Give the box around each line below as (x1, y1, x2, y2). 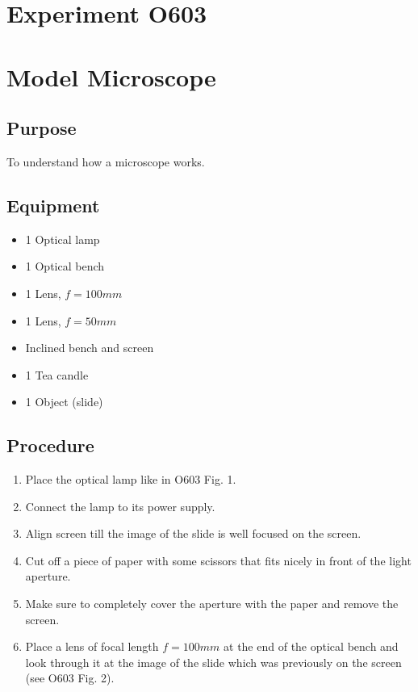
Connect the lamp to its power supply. (25, 497, 215, 514)
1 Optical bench (25, 258, 105, 275)
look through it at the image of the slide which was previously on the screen (25, 653, 402, 670)
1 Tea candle (25, 366, 89, 383)
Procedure (6, 433, 94, 458)
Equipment (6, 192, 100, 217)
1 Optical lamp (25, 230, 100, 247)
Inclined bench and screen (25, 339, 154, 356)
